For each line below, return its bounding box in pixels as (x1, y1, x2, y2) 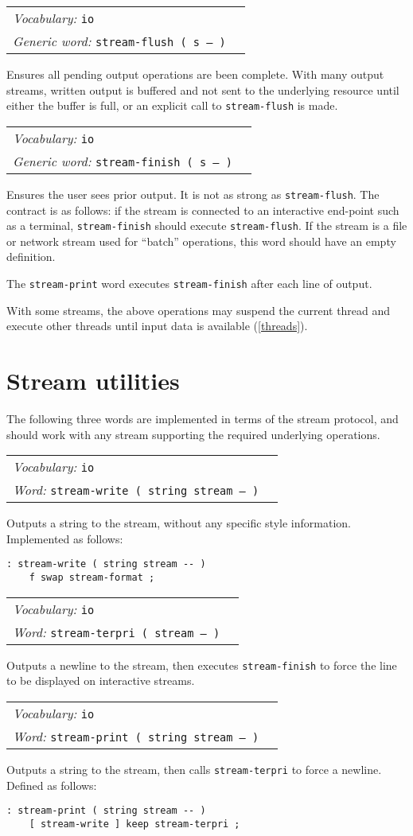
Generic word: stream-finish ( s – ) (13, 151, 232, 170)
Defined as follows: (6, 776, 97, 793)
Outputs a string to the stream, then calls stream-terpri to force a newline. (6, 760, 382, 777)
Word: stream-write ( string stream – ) (13, 480, 259, 500)
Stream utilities (6, 364, 180, 396)
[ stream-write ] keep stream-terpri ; (29, 818, 240, 830)
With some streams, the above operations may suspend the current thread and (6, 301, 391, 318)
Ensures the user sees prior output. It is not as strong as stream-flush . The (6, 185, 380, 202)
